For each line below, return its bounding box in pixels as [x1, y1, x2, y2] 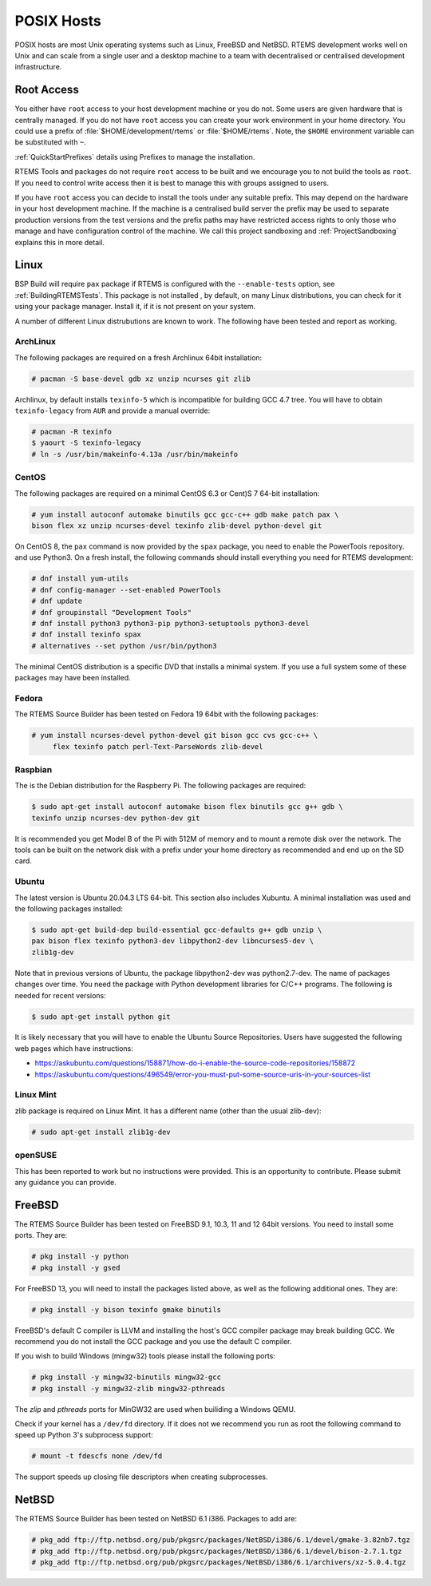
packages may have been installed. [14, 673, 131, 683]
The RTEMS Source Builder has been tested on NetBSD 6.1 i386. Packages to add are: [14, 1514, 297, 1524]
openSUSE [14, 1150, 57, 1161]
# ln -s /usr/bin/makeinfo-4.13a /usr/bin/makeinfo [31, 450, 239, 458]
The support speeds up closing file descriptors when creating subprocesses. [14, 1472, 268, 1481]
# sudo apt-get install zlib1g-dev [31, 1127, 171, 1136]
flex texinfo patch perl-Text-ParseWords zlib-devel [52, 742, 263, 751]
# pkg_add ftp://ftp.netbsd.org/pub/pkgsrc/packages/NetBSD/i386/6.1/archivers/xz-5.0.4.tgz [31, 1558, 406, 1567]
